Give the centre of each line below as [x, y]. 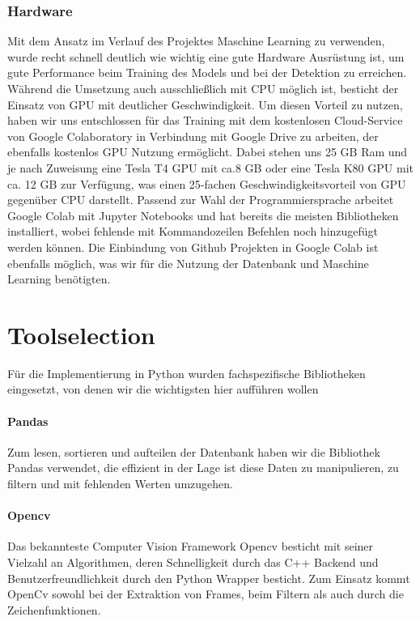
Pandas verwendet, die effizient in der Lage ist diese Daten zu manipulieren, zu [203, 468]
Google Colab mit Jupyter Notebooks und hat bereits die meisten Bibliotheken [203, 215]
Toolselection [81, 334]
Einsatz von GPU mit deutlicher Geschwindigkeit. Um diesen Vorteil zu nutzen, [205, 104]
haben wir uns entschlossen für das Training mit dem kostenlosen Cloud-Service [205, 120]
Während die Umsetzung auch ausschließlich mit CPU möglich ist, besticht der [203, 88]
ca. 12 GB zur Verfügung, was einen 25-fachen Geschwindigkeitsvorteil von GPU [207, 183]
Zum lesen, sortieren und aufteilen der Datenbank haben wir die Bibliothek [194, 451]
